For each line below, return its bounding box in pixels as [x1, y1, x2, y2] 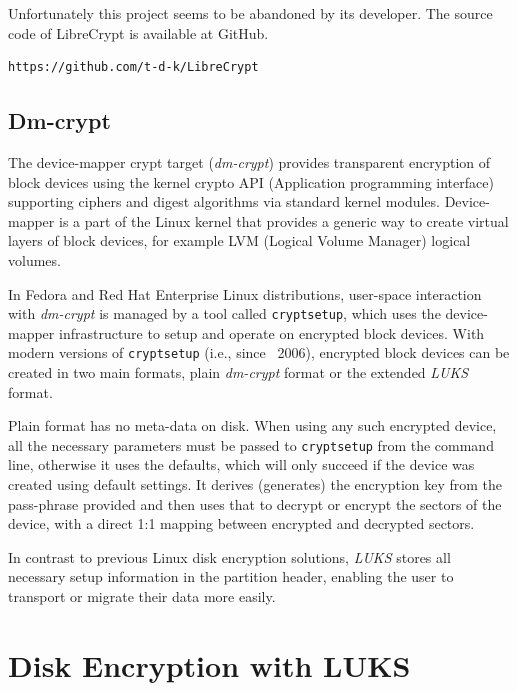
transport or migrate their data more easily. [8, 586, 276, 607]
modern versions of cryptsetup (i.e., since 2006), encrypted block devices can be [8, 342, 510, 363]
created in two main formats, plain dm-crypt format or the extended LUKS [8, 362, 469, 383]
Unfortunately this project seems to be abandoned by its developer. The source [8, 3, 493, 23]
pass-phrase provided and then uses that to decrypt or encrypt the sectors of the [8, 493, 502, 514]
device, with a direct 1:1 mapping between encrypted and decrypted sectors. [8, 513, 475, 534]
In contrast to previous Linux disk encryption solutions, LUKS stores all [8, 546, 451, 567]
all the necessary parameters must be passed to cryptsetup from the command [8, 434, 494, 455]
